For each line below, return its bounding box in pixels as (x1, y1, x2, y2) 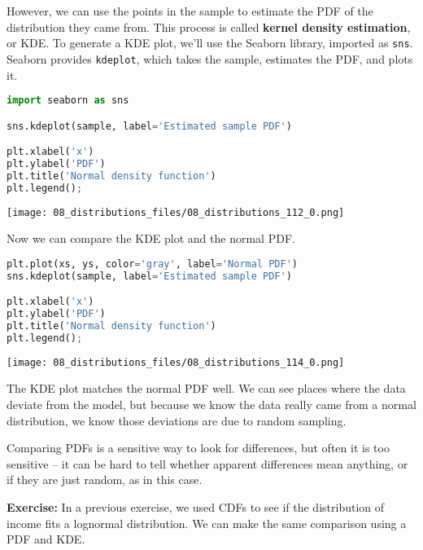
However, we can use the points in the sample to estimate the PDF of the (7, 2, 373, 19)
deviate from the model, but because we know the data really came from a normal (7, 396, 416, 413)
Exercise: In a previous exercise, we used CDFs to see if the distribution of (7, 499, 385, 516)
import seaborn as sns (7, 95, 129, 107)
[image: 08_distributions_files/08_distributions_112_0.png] (7, 206, 345, 218)
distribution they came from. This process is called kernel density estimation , (7, 18, 411, 35)
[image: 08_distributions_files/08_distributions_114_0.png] (7, 356, 345, 368)
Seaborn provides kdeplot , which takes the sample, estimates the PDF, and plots (7, 50, 413, 67)
